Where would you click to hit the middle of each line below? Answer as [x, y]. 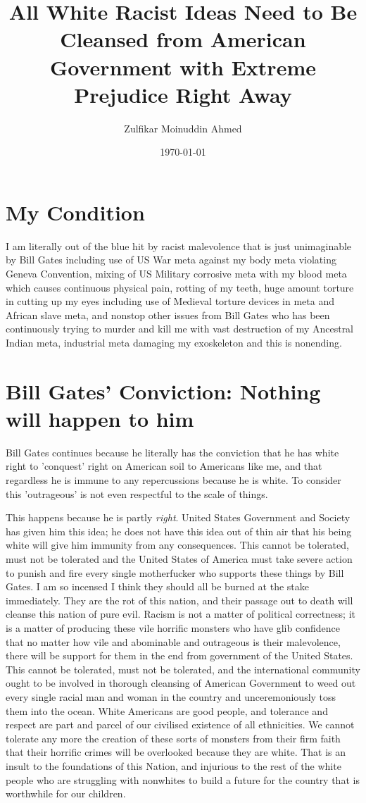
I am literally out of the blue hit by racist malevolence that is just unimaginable [179, 245]
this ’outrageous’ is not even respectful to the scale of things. [137, 493]
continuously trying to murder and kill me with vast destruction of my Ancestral [180, 329]
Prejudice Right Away [183, 94]
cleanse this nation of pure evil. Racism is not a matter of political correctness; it [181, 614]
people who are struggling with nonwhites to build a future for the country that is [183, 779]
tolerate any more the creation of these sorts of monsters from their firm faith [173, 738]
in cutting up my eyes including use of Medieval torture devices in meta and [170, 301]
